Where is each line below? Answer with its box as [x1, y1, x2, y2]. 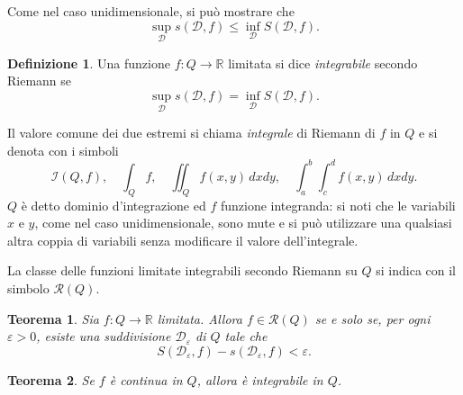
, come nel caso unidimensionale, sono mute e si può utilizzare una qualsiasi [34, 213, 452, 232]
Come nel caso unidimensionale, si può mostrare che [7, 2, 295, 20]
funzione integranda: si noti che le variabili [220, 195, 456, 214]
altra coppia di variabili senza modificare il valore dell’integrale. [7, 230, 359, 249]
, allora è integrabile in [196, 370, 323, 389]
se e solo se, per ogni [314, 309, 431, 328]
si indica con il [376, 261, 456, 280]
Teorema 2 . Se [7, 370, 95, 389]
